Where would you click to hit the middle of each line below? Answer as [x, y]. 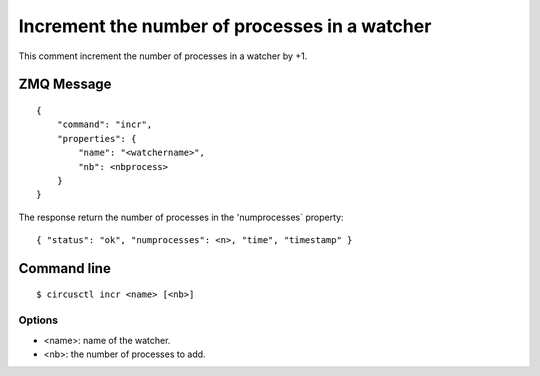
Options [38, 320]
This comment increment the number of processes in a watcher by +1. [163, 56]
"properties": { [96, 138]
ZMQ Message [65, 84]
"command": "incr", [104, 124]
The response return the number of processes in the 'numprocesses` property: [181, 217]
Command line [65, 268]
